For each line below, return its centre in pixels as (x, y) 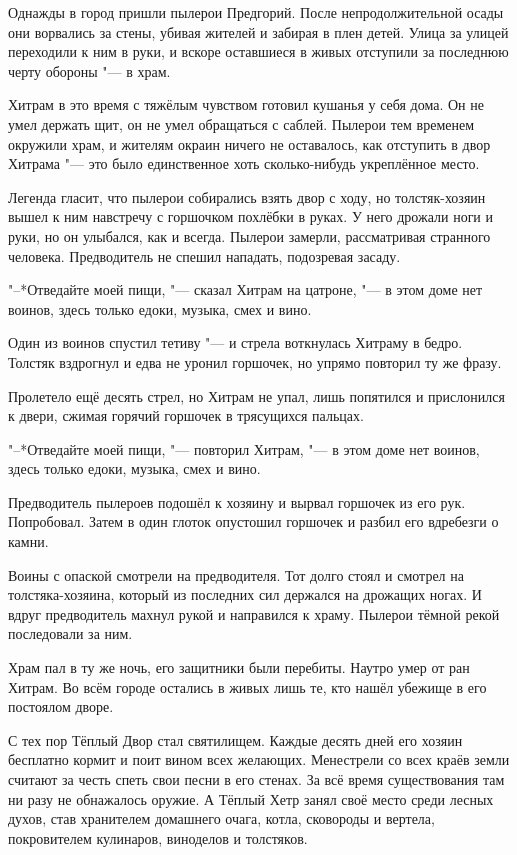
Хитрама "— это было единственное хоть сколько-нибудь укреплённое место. (244, 163)
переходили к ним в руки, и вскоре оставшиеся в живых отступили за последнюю (258, 51)
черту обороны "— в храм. (89, 70)
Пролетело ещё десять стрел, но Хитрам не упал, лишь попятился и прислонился (256, 395)
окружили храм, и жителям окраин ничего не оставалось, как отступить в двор (249, 143)
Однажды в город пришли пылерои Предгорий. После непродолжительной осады (256, 12)
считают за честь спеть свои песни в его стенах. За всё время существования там (256, 779)
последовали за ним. (70, 633)
